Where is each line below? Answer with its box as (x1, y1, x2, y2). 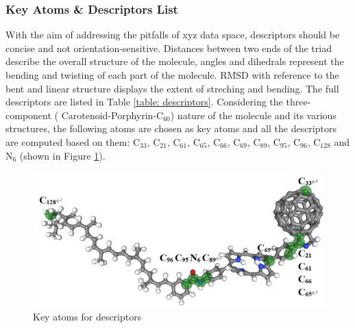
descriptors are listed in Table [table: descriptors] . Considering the (5, 94, 283, 109)
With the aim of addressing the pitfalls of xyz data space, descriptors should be (5, 27, 340, 42)
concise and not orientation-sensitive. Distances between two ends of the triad (5, 40, 332, 55)
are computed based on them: (5, 134, 130, 149)
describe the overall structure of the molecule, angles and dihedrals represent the (5, 54, 344, 68)
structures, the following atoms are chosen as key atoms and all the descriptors (5, 121, 336, 136)
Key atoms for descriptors (33, 310, 142, 324)
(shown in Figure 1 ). (19, 148, 106, 162)
